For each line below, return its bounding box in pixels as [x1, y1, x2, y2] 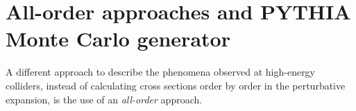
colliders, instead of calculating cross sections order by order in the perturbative [6, 78, 346, 92]
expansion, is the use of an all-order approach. [6, 92, 203, 106]
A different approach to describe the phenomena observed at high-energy [6, 65, 316, 79]
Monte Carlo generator [6, 24, 230, 53]
